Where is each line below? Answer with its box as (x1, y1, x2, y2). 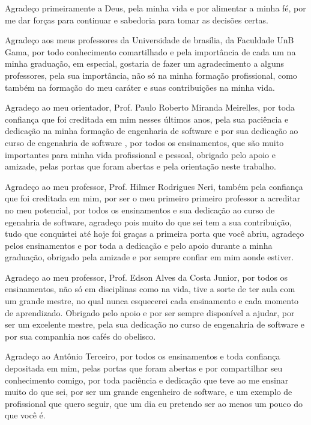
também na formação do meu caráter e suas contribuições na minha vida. (5, 81, 275, 93)
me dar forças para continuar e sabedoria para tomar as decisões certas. (5, 13, 269, 26)
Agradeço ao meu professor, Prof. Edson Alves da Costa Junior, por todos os (5, 271, 288, 283)
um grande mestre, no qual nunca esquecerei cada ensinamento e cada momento (5, 295, 299, 307)
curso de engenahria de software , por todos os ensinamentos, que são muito (5, 136, 284, 148)
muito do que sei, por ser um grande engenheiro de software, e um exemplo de (5, 385, 292, 398)
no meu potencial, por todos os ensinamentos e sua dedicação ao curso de (5, 203, 275, 216)
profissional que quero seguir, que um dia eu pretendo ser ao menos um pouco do (5, 397, 303, 409)
